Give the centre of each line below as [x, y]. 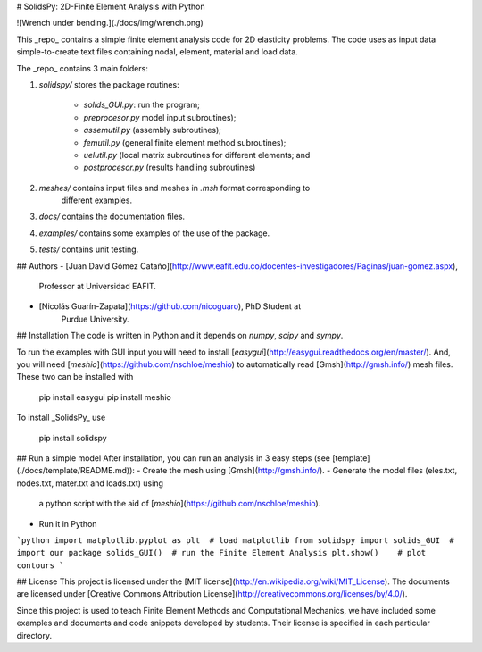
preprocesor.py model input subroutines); [160, 117]
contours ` [40, 565]
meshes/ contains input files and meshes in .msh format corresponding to [175, 188]
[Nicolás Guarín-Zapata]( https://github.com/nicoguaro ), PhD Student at [170, 306]
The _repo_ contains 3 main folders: [83, 68]
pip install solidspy [73, 438]
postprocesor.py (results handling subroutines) [170, 167]
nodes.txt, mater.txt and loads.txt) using [90, 483]
